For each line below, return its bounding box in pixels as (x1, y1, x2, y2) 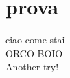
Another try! (5, 59, 59, 74)
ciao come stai (5, 32, 65, 47)
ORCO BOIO (5, 46, 63, 60)
